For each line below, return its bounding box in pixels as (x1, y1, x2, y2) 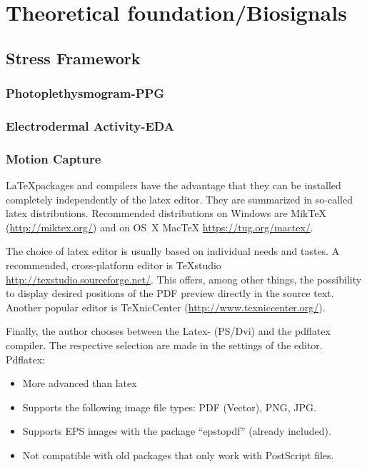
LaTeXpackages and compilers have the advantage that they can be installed (6, 178, 341, 193)
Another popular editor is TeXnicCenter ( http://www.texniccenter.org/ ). (6, 299, 326, 314)
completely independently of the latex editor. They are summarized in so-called (6, 191, 353, 206)
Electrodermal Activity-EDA (6, 116, 174, 134)
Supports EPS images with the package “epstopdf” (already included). (22, 423, 331, 438)
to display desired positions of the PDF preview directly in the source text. (6, 286, 334, 301)
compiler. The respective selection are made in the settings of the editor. (6, 338, 323, 352)
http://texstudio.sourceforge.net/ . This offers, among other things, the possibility (6, 271, 362, 286)
